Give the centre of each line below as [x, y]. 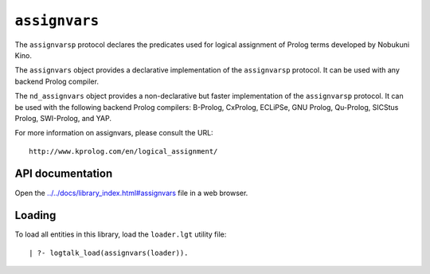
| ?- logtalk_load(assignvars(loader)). [109, 252]
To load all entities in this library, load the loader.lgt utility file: [121, 234]
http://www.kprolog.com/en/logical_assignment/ [123, 151]
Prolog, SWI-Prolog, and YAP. [63, 118]
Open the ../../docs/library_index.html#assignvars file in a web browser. [131, 193]
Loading [35, 215]
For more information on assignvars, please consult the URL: [114, 133]
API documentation [64, 174]
